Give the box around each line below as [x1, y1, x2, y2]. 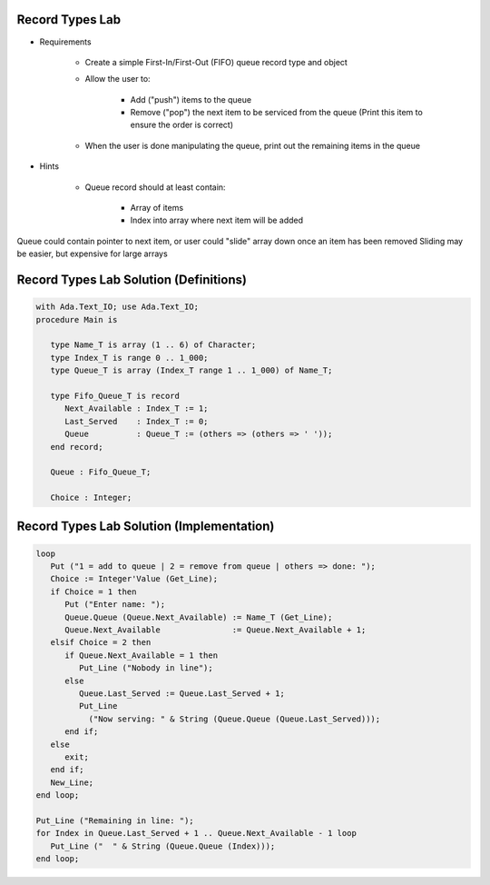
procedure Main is [35, 314, 118, 324]
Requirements [39, 36, 92, 47]
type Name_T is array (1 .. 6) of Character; [50, 340, 257, 350]
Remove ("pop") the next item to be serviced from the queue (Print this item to [130, 107, 424, 118]
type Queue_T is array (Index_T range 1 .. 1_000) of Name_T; [50, 365, 333, 376]
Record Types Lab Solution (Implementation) [16, 519, 275, 534]
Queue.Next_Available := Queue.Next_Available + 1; [64, 625, 367, 635]
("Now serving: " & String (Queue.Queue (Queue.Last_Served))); [88, 713, 381, 724]
